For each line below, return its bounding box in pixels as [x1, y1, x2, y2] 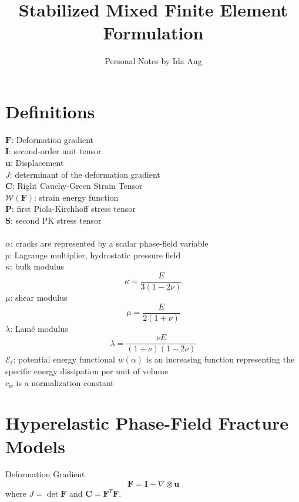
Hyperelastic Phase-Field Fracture [5, 411, 289, 435]
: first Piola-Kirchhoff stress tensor [12, 202, 136, 215]
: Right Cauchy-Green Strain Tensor [12, 179, 143, 192]
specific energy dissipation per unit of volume [5, 364, 169, 377]
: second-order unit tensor [9, 145, 102, 157]
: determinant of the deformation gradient [9, 168, 160, 180]
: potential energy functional [13, 353, 115, 365]
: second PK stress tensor [10, 214, 102, 226]
